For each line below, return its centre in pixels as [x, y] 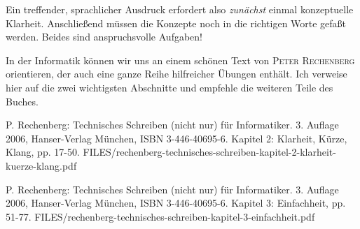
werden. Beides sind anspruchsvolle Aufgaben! [104, 37]
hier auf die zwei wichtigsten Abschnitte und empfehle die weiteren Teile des [169, 87]
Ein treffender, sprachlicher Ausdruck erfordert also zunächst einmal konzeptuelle [180, 9]
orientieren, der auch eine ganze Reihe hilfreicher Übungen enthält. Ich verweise [176, 74]
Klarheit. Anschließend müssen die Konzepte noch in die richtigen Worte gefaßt [176, 23]
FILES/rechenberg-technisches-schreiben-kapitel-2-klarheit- [209, 152]
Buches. [22, 101]
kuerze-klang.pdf [41, 165]
